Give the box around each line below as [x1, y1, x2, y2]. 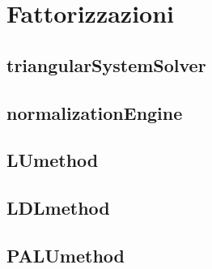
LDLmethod [6, 195, 110, 220]
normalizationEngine [6, 100, 183, 125]
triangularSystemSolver [6, 52, 206, 77]
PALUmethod [6, 242, 125, 267]
